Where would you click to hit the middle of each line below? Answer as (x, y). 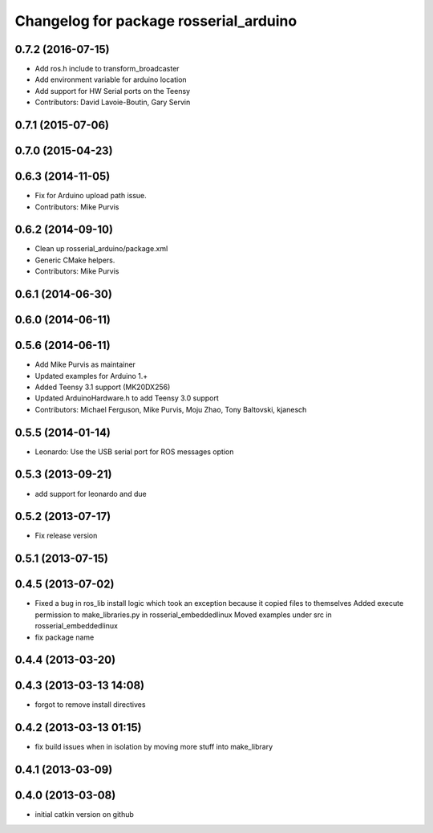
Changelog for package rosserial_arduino (156, 21)
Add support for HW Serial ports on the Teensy (113, 91)
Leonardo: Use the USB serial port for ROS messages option (134, 451)
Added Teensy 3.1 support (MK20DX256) (103, 387)
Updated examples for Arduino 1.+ (91, 376)
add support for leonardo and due (91, 494)
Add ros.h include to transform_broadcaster (107, 69)
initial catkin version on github (84, 815)
